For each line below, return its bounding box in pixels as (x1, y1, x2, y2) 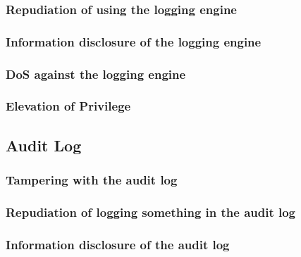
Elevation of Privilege (6, 97, 131, 115)
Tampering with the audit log (6, 171, 178, 189)
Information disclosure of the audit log (6, 235, 230, 253)
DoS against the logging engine (6, 65, 186, 82)
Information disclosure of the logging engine (6, 32, 262, 50)
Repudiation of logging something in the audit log (6, 203, 296, 220)
